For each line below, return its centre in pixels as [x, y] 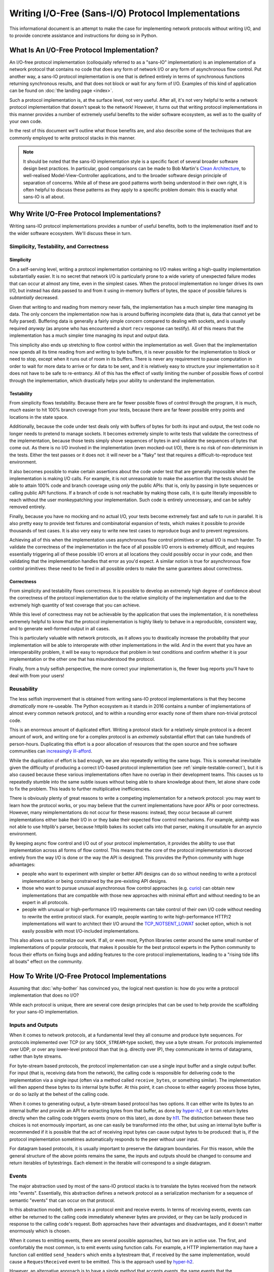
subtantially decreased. [34, 298]
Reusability [24, 689]
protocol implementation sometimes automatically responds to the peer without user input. [104, 1139]
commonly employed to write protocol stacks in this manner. [73, 138]
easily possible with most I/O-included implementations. [81, 931]
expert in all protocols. [45, 902]
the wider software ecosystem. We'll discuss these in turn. [71, 233]
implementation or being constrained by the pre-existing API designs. [95, 881]
